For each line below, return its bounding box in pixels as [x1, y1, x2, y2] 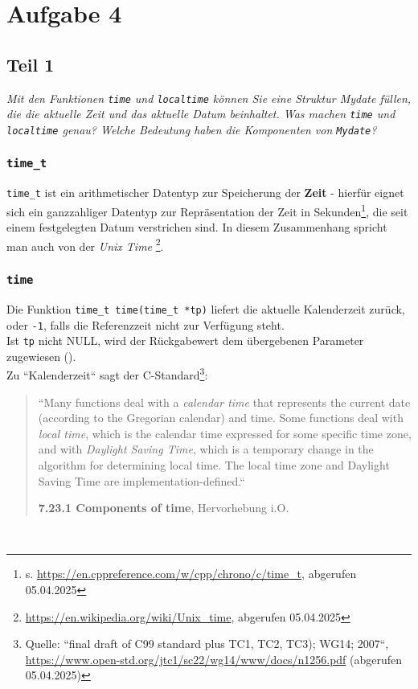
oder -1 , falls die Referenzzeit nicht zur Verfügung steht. [6, 316, 285, 333]
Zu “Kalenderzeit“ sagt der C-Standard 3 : [6, 364, 208, 383]
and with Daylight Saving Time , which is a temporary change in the [38, 441, 374, 457]
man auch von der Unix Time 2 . [6, 235, 164, 254]
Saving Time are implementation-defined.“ [38, 472, 245, 489]
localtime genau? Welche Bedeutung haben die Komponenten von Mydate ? [6, 121, 377, 137]
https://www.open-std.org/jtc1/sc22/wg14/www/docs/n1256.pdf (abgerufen [25, 650, 403, 667]
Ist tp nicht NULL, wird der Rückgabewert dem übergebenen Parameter [6, 332, 364, 349]
